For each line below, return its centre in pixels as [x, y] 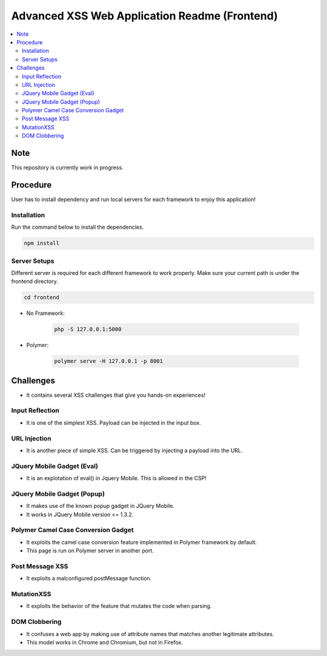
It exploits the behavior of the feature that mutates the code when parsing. [119, 606]
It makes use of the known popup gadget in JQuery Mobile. [101, 506]
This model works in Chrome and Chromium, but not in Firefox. [105, 643]
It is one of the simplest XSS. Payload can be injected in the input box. [114, 422]
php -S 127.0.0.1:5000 [88, 330]
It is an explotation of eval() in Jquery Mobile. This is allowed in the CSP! [117, 478]
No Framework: [45, 313]
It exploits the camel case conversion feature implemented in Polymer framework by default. [142, 542]
